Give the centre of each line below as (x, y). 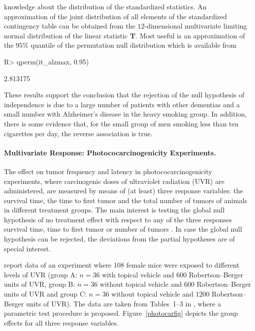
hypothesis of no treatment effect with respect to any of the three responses (118, 219)
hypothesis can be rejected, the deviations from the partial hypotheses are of (120, 239)
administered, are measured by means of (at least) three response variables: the (124, 191)
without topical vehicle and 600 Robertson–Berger (175, 284)
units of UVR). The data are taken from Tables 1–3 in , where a (123, 303)
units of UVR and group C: (45, 294)
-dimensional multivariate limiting (196, 26)
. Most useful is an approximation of (190, 35)
